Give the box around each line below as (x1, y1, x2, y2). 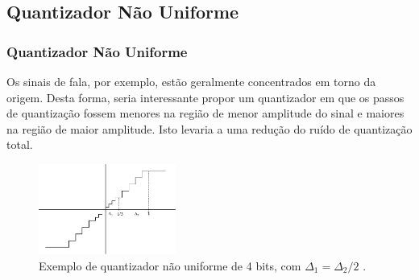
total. (6, 136, 33, 153)
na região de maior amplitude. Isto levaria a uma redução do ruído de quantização (6, 120, 413, 137)
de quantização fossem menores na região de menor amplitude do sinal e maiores (6, 105, 404, 121)
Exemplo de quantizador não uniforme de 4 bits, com (39, 257, 301, 274)
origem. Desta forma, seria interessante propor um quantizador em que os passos (6, 89, 404, 105)
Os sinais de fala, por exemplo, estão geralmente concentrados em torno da (6, 73, 376, 89)
